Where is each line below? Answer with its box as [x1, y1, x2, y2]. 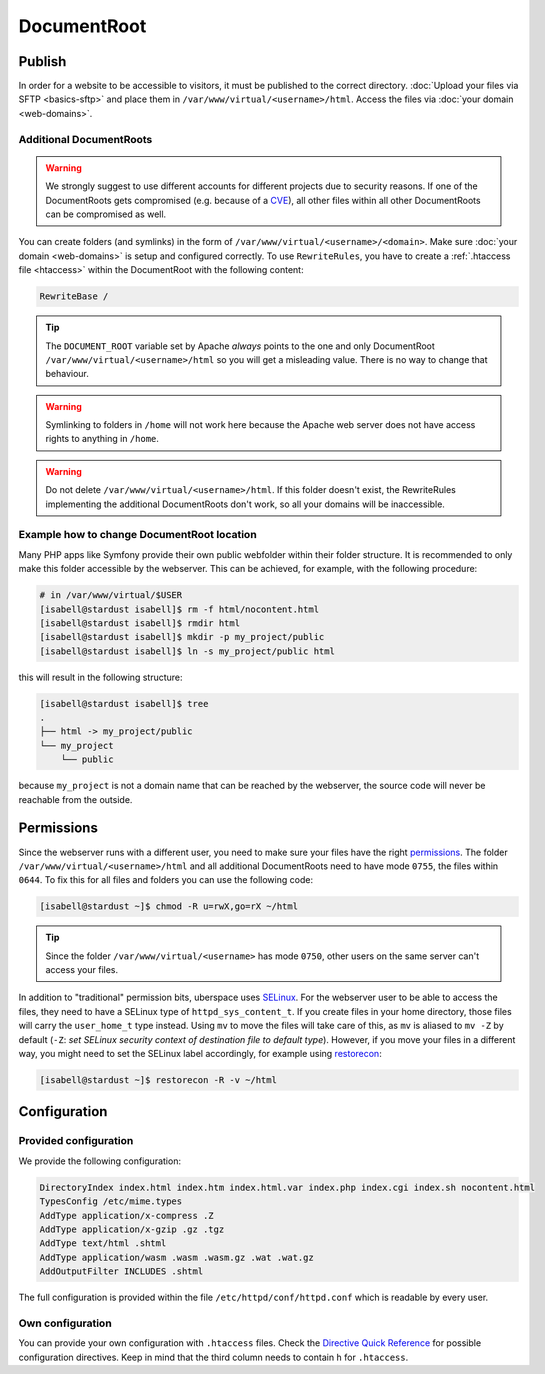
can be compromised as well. [45, 208, 167, 220]
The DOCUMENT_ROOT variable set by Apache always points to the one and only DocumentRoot [45, 340, 435, 352]
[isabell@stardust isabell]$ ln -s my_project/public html [39, 645, 335, 657]
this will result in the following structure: [18, 671, 184, 683]
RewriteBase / [39, 291, 109, 302]
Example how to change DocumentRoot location [18, 528, 257, 542]
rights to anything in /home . [45, 433, 160, 445]
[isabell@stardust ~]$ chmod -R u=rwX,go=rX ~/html [39, 901, 299, 912]
